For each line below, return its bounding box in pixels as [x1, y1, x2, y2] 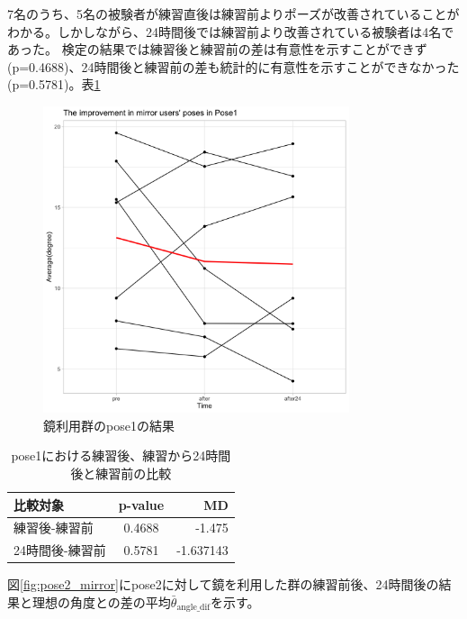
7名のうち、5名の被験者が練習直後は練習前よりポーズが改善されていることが [7, 5, 460, 23]
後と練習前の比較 [70, 463, 172, 482]
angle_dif [176, 603, 211, 613]
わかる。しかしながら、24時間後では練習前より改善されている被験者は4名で [7, 22, 454, 41]
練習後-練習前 [13, 518, 94, 537]
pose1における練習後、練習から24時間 [11, 446, 231, 465]
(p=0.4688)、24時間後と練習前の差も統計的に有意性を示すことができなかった [7, 57, 460, 76]
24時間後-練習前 [13, 541, 106, 560]
